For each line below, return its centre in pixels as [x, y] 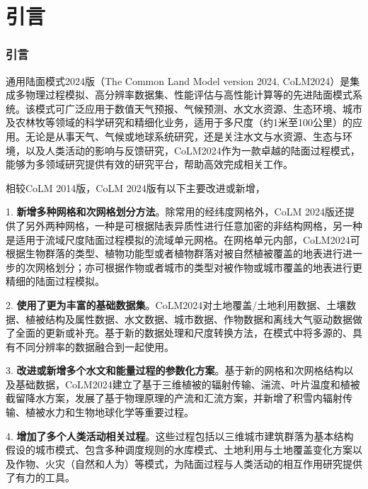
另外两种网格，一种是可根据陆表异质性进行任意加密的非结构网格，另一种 [194, 225]
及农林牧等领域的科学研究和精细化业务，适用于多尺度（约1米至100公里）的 [179, 122]
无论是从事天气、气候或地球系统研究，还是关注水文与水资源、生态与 [184, 136]
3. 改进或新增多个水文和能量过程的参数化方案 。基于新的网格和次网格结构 [175, 370]
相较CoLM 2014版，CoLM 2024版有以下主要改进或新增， [136, 187]
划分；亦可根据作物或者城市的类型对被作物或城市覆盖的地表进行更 [208, 267]
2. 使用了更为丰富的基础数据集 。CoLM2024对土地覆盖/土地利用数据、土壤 [176, 304]
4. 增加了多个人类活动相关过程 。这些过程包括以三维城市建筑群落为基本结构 [180, 435]
